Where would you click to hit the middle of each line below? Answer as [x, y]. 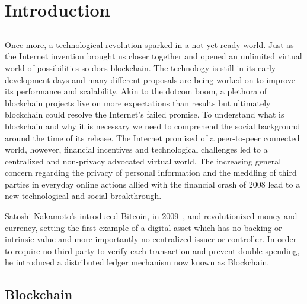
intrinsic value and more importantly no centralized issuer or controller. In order [151, 239]
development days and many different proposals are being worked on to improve [150, 79]
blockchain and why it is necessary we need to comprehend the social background [153, 126]
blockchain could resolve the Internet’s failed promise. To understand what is [145, 114]
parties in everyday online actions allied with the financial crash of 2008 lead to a [153, 184]
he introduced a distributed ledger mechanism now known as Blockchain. [137, 262]
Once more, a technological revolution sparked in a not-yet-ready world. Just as [149, 44]
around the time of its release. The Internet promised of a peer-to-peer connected [152, 137]
